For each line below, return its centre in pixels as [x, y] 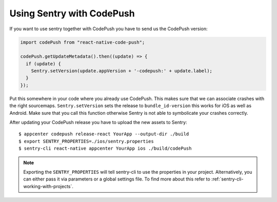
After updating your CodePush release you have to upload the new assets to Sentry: [98, 123]
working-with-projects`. [48, 186]
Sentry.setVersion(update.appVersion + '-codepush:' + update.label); [122, 71]
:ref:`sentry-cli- [227, 179]
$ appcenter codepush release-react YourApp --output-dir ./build [104, 134]
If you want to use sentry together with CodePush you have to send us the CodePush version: [108, 29]
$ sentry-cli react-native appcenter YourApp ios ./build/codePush [105, 148]
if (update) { [44, 64]
